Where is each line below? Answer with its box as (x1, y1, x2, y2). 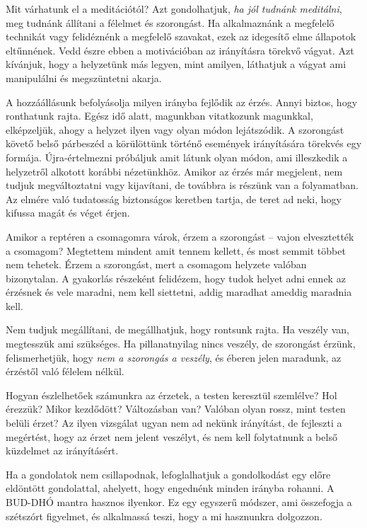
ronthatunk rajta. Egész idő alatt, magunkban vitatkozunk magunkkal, (6, 108, 313, 123)
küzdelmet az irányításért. (6, 443, 119, 458)
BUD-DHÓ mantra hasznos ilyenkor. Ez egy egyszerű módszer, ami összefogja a (6, 495, 352, 509)
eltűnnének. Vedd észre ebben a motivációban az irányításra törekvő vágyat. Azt (6, 42, 354, 57)
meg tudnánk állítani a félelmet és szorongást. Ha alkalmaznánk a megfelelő (6, 15, 334, 30)
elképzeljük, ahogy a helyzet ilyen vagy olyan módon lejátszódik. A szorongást (6, 122, 344, 137)
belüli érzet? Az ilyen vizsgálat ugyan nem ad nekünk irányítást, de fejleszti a (6, 415, 342, 430)
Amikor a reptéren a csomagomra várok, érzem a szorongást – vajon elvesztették (6, 229, 354, 243)
